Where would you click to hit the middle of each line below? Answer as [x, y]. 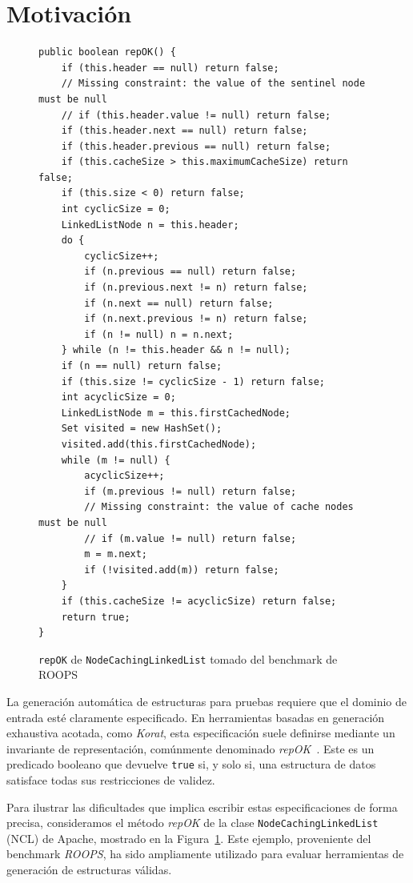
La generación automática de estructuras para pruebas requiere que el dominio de [207, 701]
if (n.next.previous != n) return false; [196, 319]
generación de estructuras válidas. [89, 869]
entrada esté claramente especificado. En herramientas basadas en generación [196, 717]
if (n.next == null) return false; [179, 303]
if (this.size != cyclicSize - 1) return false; [193, 381]
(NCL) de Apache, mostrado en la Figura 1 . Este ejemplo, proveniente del [189, 838]
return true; [96, 617]
